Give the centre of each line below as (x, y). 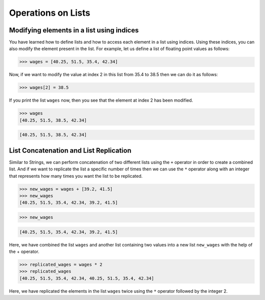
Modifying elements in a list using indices (74, 30)
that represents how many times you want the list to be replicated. (76, 176)
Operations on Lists (50, 13)
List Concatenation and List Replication (70, 150)
